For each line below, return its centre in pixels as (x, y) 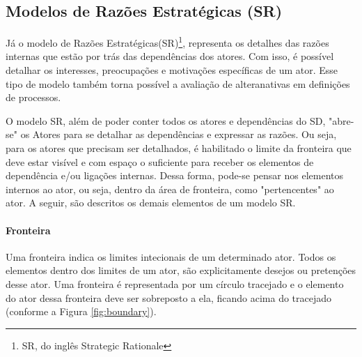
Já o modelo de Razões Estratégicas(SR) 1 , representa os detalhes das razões (167, 41)
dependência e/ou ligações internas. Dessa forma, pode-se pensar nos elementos (175, 175)
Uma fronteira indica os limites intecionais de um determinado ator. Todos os (171, 256)
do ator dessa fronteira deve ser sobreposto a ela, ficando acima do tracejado (169, 297)
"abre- (341, 120)
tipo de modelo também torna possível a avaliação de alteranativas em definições (178, 83)
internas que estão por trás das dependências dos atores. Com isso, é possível (170, 56)
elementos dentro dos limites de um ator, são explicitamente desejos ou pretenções (181, 270)
